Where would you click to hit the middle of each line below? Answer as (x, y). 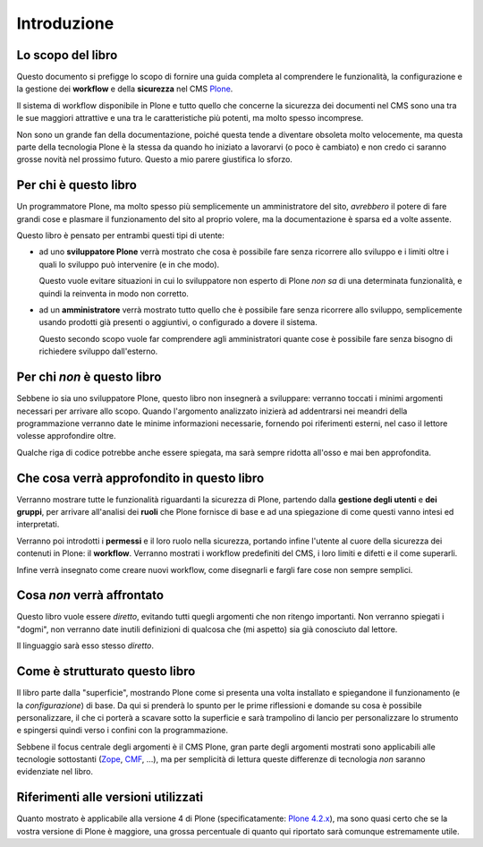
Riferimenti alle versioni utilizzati (110, 797)
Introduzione (65, 23)
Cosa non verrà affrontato (90, 595)
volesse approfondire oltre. (66, 436)
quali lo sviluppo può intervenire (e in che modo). (129, 264)
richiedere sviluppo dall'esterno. (98, 351)
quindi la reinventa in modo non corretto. (114, 293)
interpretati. (38, 525)
